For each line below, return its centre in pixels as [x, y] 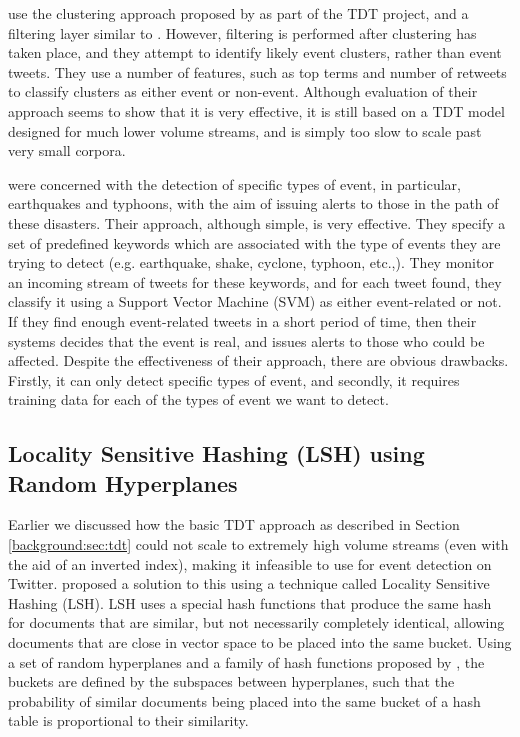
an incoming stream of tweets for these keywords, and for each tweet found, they [255, 281]
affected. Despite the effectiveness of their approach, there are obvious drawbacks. [258, 360]
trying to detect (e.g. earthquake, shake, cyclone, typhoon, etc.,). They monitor [251, 262]
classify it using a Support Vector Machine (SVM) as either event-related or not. [255, 301]
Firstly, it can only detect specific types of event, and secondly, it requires [234, 379]
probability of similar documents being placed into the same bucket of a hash [244, 700]
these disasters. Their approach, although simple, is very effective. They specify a [257, 222]
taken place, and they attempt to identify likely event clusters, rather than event [255, 52]
